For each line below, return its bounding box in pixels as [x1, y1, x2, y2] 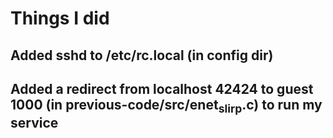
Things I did [10, 7, 110, 30]
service [10, 115, 59, 132]
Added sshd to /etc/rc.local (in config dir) [10, 47, 274, 64]
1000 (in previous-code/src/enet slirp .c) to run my [10, 96, 323, 116]
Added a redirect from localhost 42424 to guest [10, 80, 314, 97]
